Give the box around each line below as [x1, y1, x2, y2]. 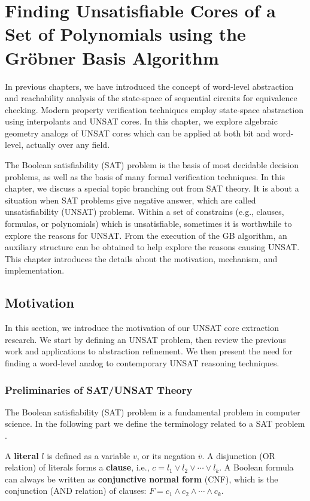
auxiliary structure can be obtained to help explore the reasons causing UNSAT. [5, 241, 300, 253]
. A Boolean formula [219, 461, 294, 473]
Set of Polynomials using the [5, 22, 246, 46]
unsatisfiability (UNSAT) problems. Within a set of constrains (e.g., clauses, [5, 205, 284, 218]
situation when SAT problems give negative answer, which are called [5, 193, 256, 206]
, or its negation [136, 449, 196, 461]
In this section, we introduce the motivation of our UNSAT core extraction [5, 321, 279, 334]
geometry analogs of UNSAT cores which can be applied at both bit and [5, 126, 271, 139]
